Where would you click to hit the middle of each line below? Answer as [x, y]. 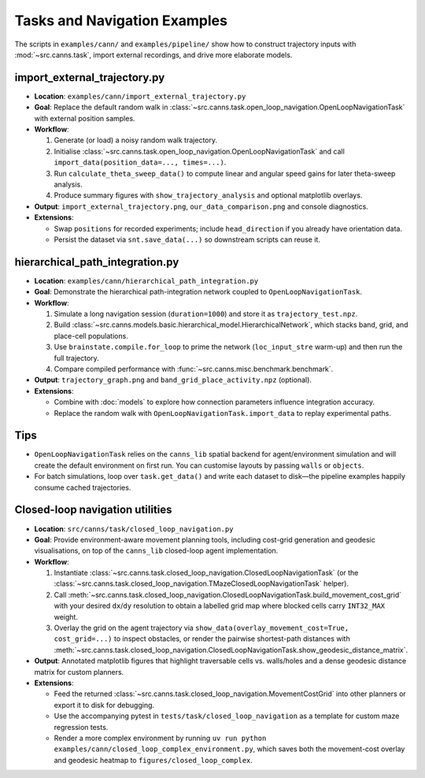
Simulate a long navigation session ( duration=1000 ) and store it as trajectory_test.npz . [206, 314]
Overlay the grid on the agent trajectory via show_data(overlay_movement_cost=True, [201, 628]
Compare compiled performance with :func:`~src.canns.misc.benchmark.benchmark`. [194, 369]
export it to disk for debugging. [104, 705]
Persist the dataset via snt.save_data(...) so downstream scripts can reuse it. [187, 239]
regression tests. [81, 727]
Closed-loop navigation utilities [93, 510]
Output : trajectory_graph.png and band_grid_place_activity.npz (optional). [173, 380]
